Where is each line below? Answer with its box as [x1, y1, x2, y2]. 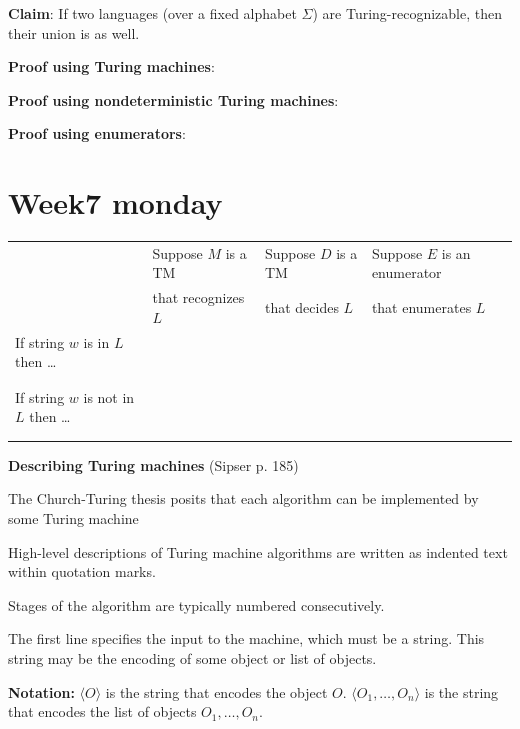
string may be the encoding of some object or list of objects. [8, 648, 377, 668]
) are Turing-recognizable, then [312, 3, 502, 23]
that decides [264, 297, 339, 318]
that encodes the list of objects [8, 701, 197, 722]
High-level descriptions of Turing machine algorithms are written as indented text [8, 541, 508, 562]
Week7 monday [8, 182, 223, 223]
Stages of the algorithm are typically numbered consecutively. [8, 594, 385, 615]
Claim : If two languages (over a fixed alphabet [8, 3, 297, 23]
